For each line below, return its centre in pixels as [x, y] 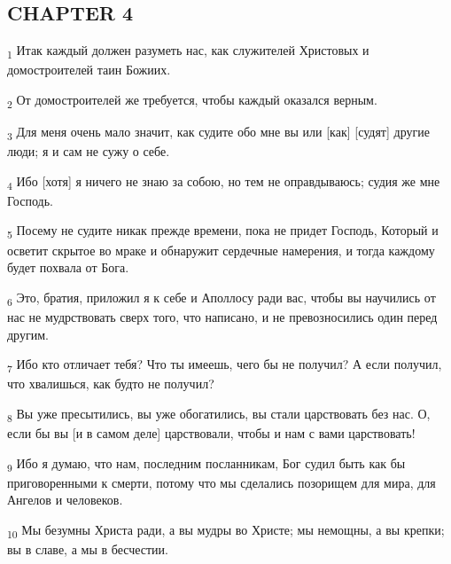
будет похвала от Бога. [68, 267]
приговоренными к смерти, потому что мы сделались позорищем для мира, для [222, 482]
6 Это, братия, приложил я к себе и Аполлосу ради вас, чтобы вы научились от [222, 298]
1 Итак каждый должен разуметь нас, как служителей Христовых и [188, 51]
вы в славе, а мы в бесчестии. [88, 548]
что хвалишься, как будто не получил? [111, 384]
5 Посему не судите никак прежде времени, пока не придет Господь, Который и [223, 231]
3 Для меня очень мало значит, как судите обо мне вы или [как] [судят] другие [218, 133]
